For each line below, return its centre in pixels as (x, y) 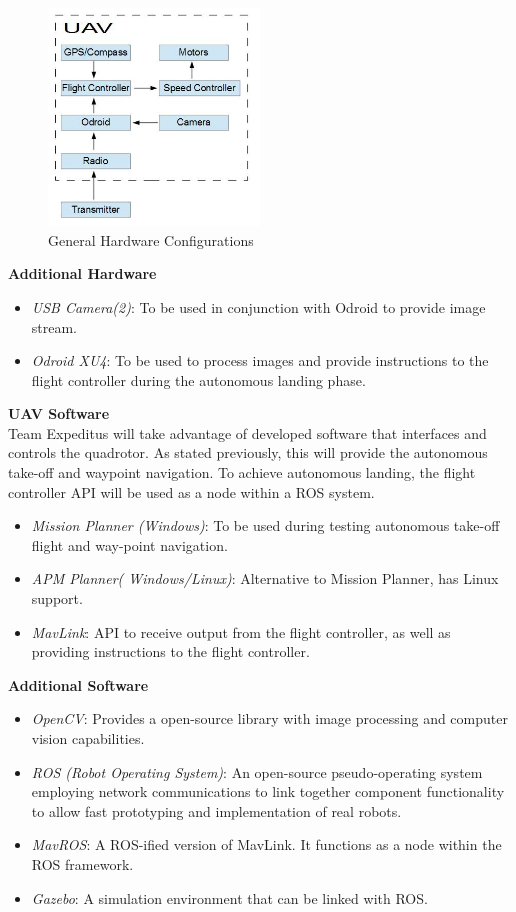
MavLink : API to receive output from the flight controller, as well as (241, 631)
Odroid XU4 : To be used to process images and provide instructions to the (260, 360)
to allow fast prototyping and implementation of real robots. (216, 810)
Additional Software (78, 684)
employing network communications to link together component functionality (268, 791)
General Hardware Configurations (151, 239)
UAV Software (59, 413)
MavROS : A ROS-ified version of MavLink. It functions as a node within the (266, 844)
